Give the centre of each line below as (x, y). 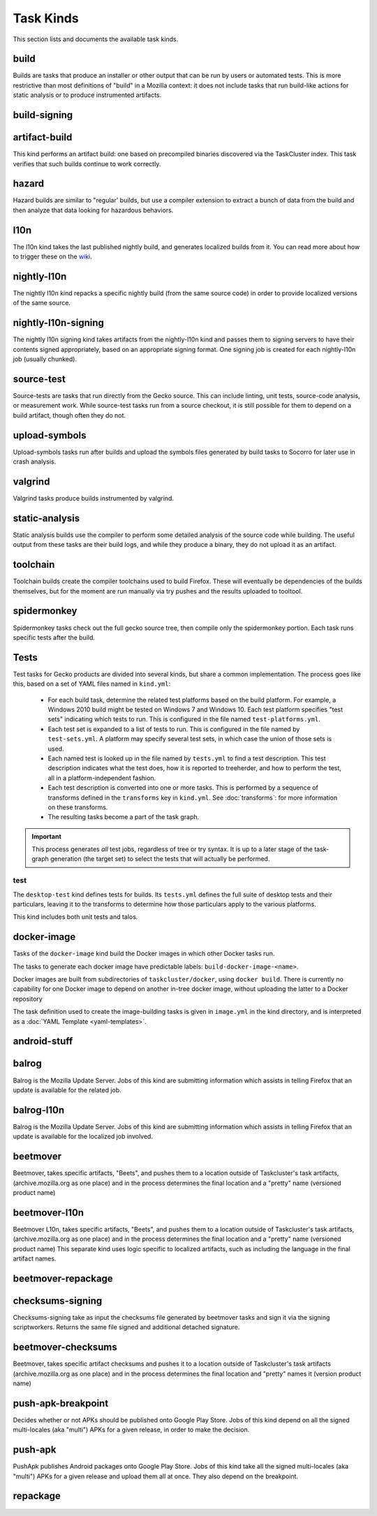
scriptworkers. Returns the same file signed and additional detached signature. (126, 1327)
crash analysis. (35, 462)
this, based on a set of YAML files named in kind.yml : (92, 684)
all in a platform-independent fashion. (102, 778)
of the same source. (42, 303)
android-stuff (43, 1042)
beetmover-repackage (63, 1278)
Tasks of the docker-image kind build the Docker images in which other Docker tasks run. (144, 954)
